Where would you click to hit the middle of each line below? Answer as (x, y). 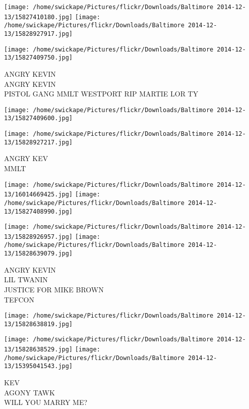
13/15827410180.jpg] (39, 17)
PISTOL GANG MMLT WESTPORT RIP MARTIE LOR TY (101, 94)
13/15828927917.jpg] (39, 34)
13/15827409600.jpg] (39, 118)
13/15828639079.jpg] (39, 254)
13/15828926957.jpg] (39, 237)
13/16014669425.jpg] (39, 195)
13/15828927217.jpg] (39, 142)
